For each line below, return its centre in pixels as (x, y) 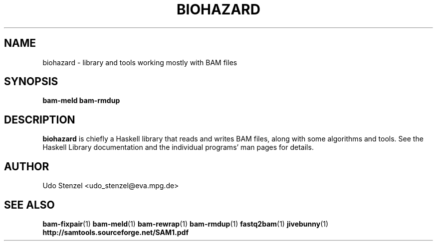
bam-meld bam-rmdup (81, 101)
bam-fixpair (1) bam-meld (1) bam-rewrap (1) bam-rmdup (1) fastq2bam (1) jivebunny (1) (186, 224)
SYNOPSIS (31, 82)
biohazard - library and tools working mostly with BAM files (140, 62)
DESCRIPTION (40, 120)
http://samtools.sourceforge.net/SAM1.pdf (115, 232)
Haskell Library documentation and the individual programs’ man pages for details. (178, 147)
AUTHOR (27, 166)
